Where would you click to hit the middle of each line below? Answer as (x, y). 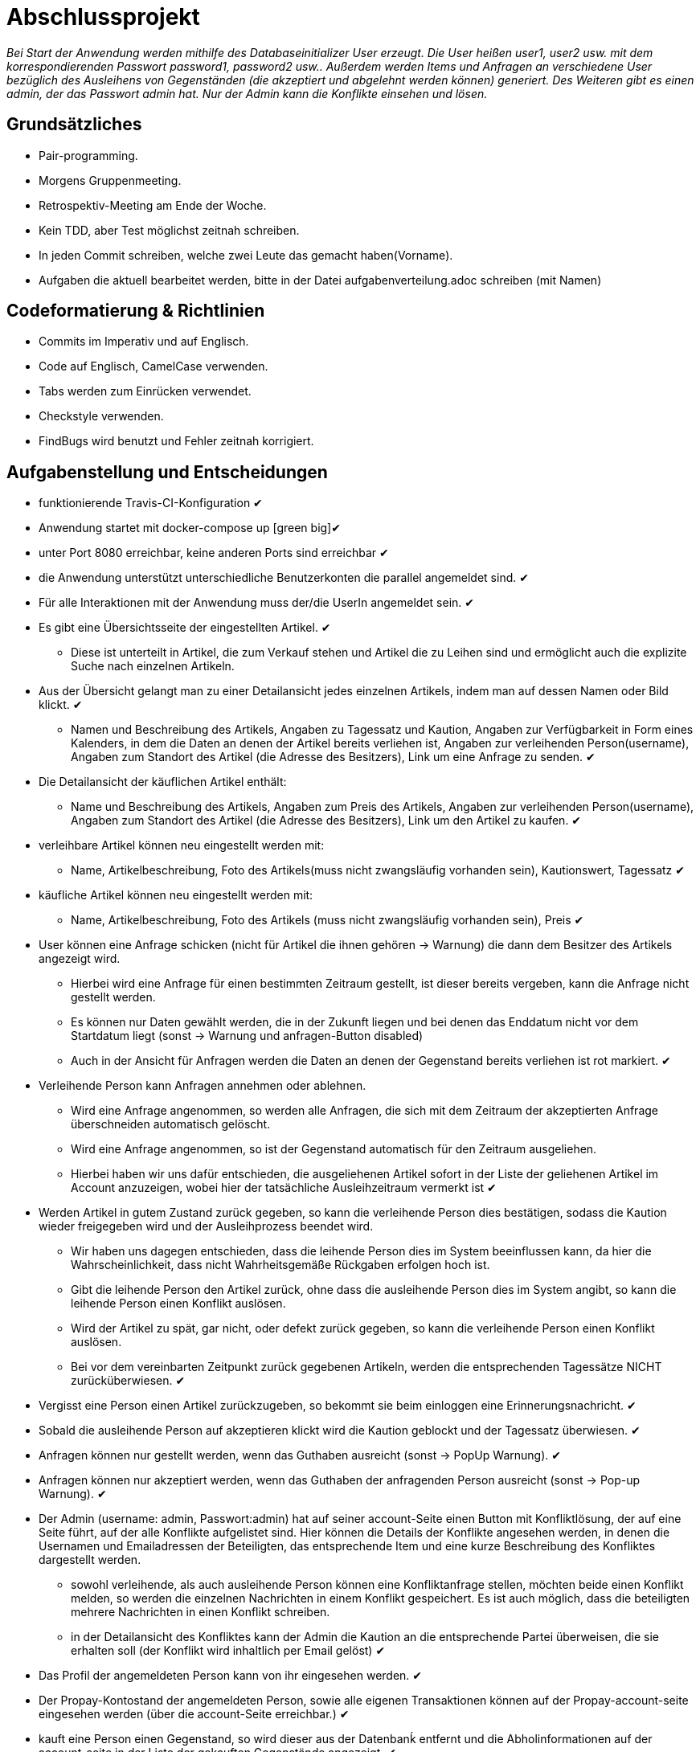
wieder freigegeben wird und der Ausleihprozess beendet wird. (206, 1226)
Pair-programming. (88, 155)
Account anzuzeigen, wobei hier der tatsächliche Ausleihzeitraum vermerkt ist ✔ (284, 1188)
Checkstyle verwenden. (101, 416)
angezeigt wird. (80, 959)
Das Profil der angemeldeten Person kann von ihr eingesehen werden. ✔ (231, 1676)
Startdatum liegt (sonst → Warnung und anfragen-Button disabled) (247, 1036)
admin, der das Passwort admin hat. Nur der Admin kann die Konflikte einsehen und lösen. (247, 93)
